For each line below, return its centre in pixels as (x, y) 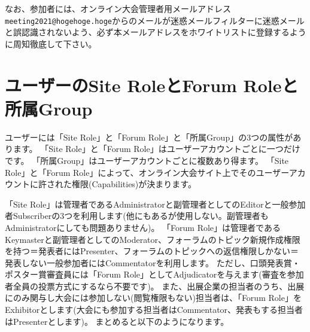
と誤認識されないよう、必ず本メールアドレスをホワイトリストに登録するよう (156, 32)
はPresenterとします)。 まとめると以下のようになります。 (117, 321)
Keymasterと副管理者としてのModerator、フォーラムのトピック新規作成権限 (153, 239)
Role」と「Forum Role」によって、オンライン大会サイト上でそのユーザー (147, 172)
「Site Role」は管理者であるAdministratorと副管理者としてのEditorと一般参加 (155, 204)
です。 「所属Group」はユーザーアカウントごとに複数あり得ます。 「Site (147, 160)
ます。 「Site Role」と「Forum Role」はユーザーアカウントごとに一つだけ (156, 149)
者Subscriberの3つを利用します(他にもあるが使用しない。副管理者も (137, 216)
